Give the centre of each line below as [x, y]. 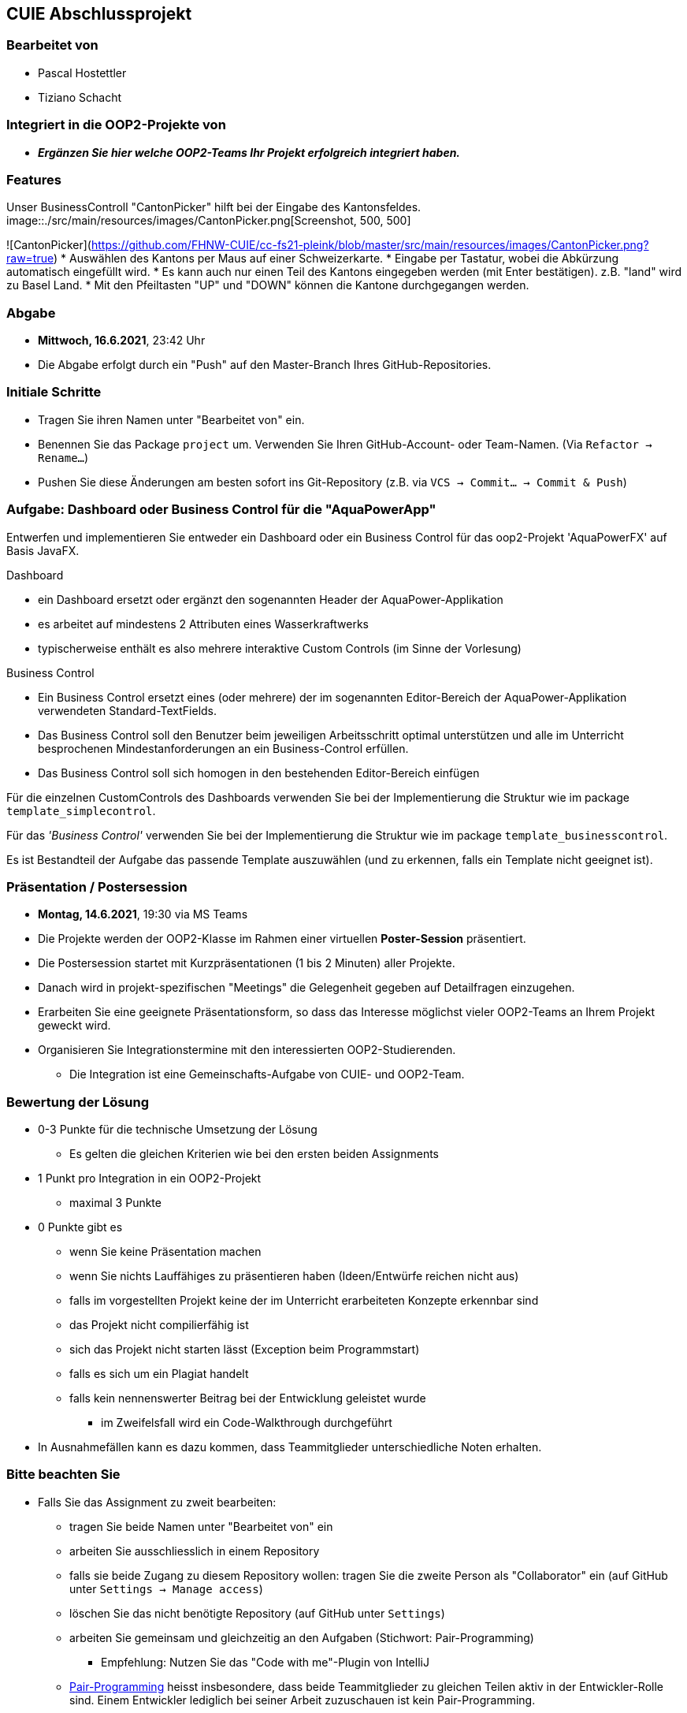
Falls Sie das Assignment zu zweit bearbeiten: [157, 1502]
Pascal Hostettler [82, 73]
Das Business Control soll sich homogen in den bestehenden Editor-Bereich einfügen [259, 773]
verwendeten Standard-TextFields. [128, 710]
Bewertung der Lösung [78, 1102]
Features [34, 179]
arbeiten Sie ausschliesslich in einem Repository [195, 1551]
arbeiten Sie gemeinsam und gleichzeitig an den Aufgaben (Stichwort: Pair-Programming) [302, 1637]
